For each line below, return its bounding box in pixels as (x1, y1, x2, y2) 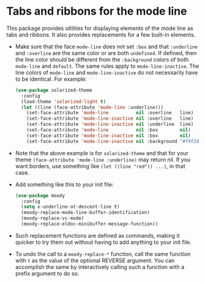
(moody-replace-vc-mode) (21, 215, 84, 221)
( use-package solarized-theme (15, 87, 93, 93)
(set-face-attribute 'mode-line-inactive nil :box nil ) (26, 133, 192, 139)
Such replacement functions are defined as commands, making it (15, 232, 180, 239)
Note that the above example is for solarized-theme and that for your (15, 149, 188, 156)
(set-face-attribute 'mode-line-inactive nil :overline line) (26, 116, 194, 122)
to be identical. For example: (15, 75, 88, 83)
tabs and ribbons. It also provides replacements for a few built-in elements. (6, 31, 196, 38)
